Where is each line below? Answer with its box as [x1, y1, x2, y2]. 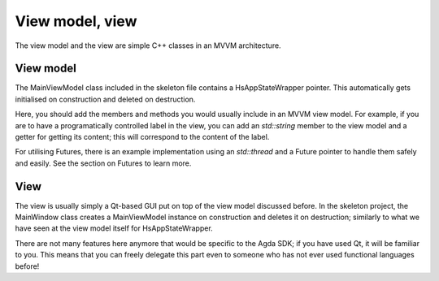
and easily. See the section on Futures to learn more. [15, 158, 192, 168]
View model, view [15, 12, 137, 30]
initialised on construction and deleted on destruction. [15, 94, 196, 104]
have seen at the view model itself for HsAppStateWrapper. [15, 223, 213, 233]
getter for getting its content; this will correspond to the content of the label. [15, 132, 270, 142]
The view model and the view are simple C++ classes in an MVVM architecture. [15, 41, 281, 50]
